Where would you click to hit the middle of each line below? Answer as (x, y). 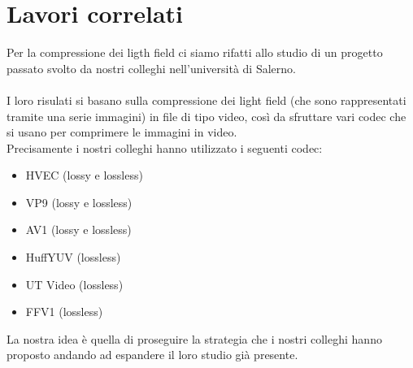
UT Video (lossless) (74, 284)
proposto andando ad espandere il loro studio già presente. (152, 355)
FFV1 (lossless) (64, 312)
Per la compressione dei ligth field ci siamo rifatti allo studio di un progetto (195, 52)
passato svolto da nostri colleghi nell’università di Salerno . (151, 68)
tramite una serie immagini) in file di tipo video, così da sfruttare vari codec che (206, 116)
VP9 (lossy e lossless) (79, 202)
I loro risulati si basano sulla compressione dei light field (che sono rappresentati (206, 100)
